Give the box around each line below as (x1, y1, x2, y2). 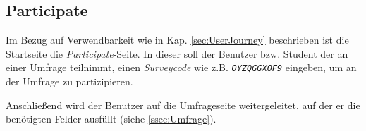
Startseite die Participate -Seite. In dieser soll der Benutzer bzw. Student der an (6, 46, 348, 61)
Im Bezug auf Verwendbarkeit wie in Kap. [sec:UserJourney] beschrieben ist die (6, 32, 349, 47)
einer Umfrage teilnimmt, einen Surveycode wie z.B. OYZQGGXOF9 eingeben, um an (6, 60, 357, 75)
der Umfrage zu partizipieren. (6, 74, 133, 89)
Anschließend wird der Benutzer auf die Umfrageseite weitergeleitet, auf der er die (6, 97, 360, 112)
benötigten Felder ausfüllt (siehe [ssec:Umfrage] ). (6, 111, 216, 126)
